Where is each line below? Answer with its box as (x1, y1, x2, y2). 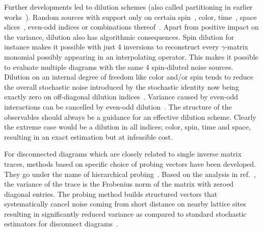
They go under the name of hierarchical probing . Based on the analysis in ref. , (4, 168, 256, 179)
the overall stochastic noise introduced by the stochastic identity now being (4, 81, 239, 92)
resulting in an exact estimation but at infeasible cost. (4, 131, 173, 142)
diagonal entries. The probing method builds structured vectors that (4, 188, 218, 199)
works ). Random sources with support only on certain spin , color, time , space (4, 11, 257, 22)
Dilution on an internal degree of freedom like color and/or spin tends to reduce (4, 71, 254, 82)
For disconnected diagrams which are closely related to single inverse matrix (4, 148, 242, 159)
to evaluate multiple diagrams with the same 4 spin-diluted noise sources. (4, 61, 233, 72)
